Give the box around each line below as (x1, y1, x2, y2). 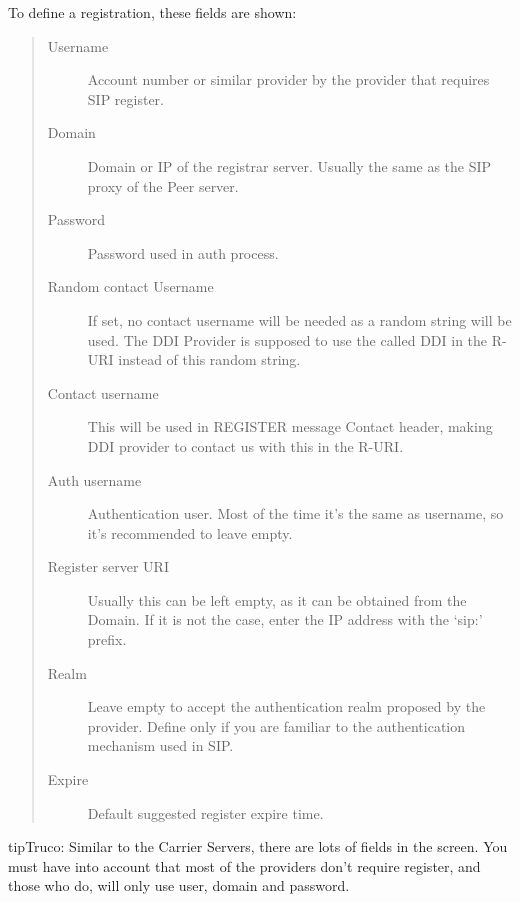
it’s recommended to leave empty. (87, 522, 293, 543)
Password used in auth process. (87, 242, 279, 263)
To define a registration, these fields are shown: (8, 2, 297, 22)
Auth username (47, 469, 142, 490)
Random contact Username (47, 276, 214, 297)
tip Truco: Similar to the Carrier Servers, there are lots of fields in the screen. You (8, 836, 508, 857)
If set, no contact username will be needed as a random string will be (87, 309, 512, 330)
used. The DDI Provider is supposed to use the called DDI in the (87, 329, 488, 350)
